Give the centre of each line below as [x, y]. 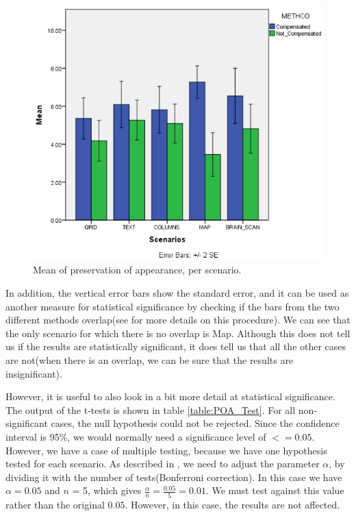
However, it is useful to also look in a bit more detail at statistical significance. [170, 396]
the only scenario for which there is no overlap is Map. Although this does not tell [178, 333]
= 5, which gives [107, 490]
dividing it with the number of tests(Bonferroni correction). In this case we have [174, 477]
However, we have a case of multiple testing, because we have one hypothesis [166, 450]
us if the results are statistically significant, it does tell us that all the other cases [176, 346]
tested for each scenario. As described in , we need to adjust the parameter [163, 464]
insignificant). [34, 373]
